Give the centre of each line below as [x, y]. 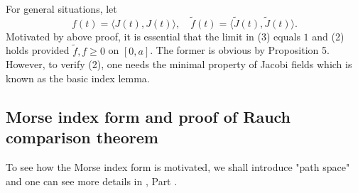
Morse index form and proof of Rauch [148, 116]
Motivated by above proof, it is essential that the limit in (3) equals [153, 36]
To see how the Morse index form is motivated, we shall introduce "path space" [178, 167]
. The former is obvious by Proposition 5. [240, 50]
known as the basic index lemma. [78, 78]
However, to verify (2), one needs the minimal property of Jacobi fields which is [179, 64]
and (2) [328, 36]
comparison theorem [82, 137]
